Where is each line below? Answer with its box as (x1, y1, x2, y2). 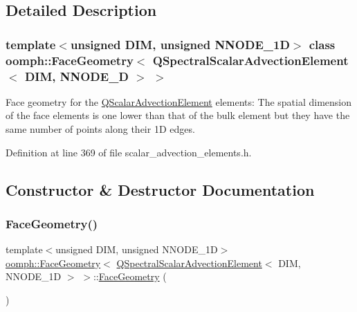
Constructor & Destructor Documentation (6, 178, 315, 200)
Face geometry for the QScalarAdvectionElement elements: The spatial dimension (6, 94, 352, 109)
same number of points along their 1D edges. (6, 122, 195, 136)
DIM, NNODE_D (24, 67, 129, 84)
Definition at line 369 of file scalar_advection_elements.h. (6, 145, 252, 159)
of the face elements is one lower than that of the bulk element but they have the (6, 108, 350, 122)
